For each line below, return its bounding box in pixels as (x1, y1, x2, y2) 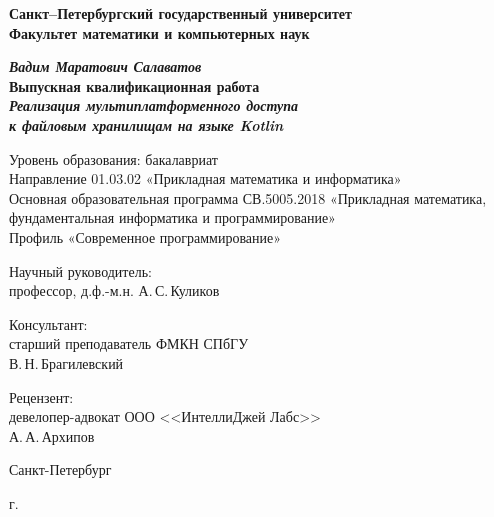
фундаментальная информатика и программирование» (9, 207, 336, 228)
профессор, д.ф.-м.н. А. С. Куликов (9, 280, 220, 301)
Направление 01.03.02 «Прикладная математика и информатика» (9, 168, 402, 189)
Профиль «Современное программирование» (9, 226, 282, 247)
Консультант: (9, 313, 88, 334)
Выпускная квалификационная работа (9, 75, 260, 96)
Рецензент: (9, 386, 74, 407)
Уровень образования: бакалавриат (9, 148, 218, 169)
